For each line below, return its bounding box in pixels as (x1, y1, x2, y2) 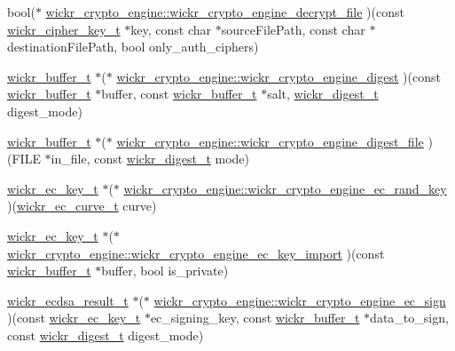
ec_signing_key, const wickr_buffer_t (150, 308, 360, 327)
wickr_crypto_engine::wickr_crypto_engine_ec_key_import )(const (7, 243, 385, 262)
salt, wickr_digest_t (267, 84, 379, 103)
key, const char (130, 20, 212, 38)
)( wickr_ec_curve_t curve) (7, 196, 157, 215)
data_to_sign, (370, 308, 449, 327)
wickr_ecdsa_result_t (7, 291, 129, 309)
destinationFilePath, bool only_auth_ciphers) (7, 37, 259, 56)
